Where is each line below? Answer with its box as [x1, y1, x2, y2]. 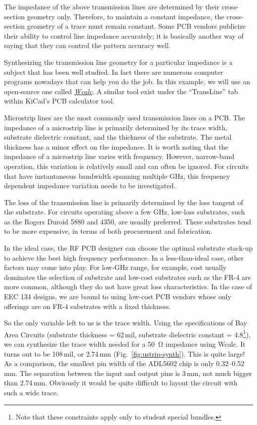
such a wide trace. [4, 387, 59, 398]
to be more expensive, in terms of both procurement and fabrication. [4, 226, 213, 236]
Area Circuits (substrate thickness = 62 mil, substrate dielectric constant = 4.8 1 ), [4, 327, 251, 339]
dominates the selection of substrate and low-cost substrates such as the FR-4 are [4, 271, 251, 282]
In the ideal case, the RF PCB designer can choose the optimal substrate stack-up [4, 243, 253, 253]
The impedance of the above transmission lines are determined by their [4, 1, 220, 11]
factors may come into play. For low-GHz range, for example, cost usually [4, 262, 227, 272]
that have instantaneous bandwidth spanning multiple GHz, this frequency [4, 170, 230, 181]
